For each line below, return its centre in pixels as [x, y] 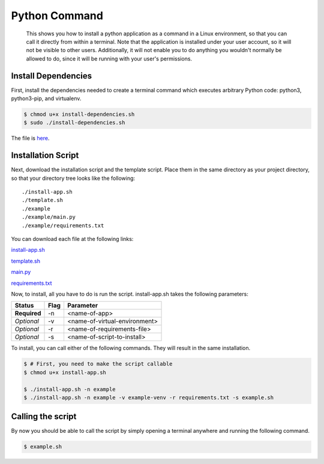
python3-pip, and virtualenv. [46, 98]
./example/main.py [49, 217]
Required [28, 314]
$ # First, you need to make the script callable [98, 364]
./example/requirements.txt [63, 225]
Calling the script [44, 417]
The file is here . [30, 138]
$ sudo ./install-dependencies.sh [74, 123]
